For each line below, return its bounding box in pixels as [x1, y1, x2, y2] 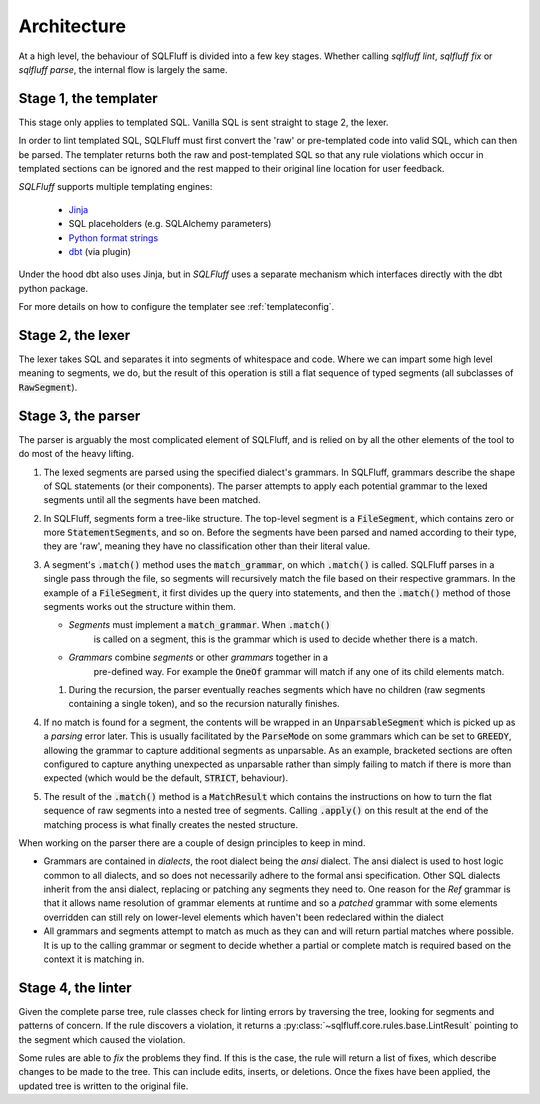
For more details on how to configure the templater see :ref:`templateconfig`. [18, 301, 335, 313]
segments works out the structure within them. [43, 601, 236, 613]
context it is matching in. [43, 953, 145, 965]
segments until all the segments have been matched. [43, 494, 261, 506]
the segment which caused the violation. [18, 1033, 186, 1045]
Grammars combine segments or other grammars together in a [68, 651, 329, 664]
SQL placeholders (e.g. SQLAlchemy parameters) [68, 218, 272, 230]
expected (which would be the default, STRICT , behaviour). [43, 772, 289, 784]
